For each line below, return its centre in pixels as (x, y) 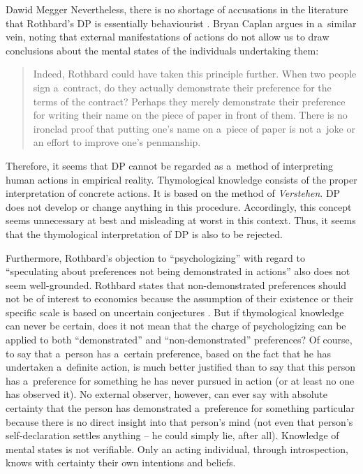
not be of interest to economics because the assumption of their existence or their (180, 298)
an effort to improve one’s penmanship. (117, 142)
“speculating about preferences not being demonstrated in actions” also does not (178, 271)
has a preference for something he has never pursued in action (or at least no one (180, 380)
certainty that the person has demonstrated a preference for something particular (180, 408)
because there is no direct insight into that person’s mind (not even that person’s (179, 421)
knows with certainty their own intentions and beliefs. (121, 462)
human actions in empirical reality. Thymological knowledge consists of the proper (181, 179)
